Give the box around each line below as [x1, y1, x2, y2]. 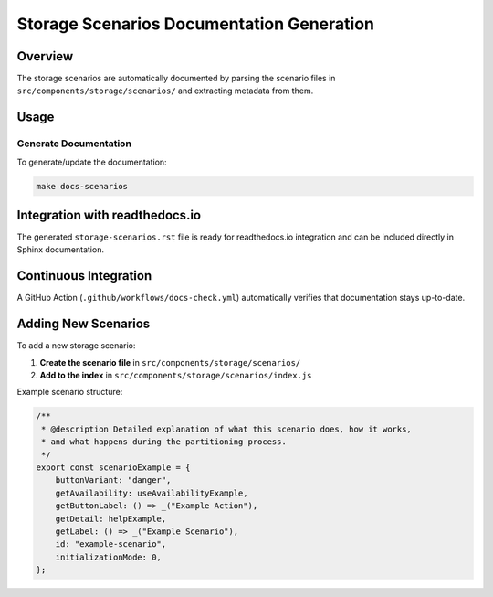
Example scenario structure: [16, 387, 123, 398]
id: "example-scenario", [55, 539, 167, 549]
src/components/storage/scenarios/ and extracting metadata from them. [16, 85, 314, 96]
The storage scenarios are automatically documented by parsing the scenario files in [16, 73, 336, 84]
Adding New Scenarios [16, 316, 151, 332]
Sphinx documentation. [16, 244, 105, 255]
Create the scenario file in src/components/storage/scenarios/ [39, 357, 301, 368]
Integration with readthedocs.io [16, 208, 201, 223]
